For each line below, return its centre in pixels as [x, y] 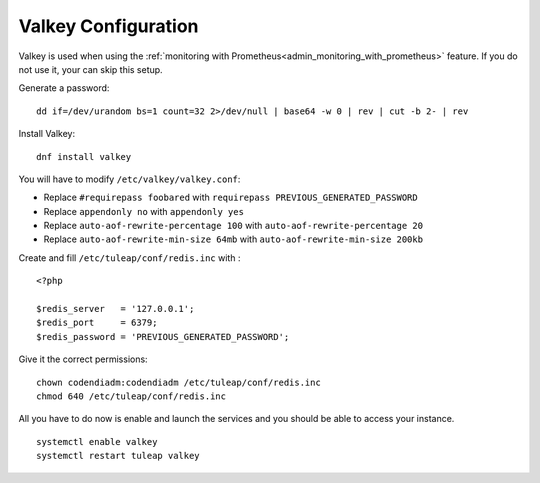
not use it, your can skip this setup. [91, 69]
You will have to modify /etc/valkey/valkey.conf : [129, 179]
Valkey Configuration [108, 26]
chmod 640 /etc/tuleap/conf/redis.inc [131, 396]
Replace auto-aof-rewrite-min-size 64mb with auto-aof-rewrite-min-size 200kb [233, 239]
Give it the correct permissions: [83, 359]
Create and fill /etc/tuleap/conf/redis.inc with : [129, 257]
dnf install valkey [84, 156]
